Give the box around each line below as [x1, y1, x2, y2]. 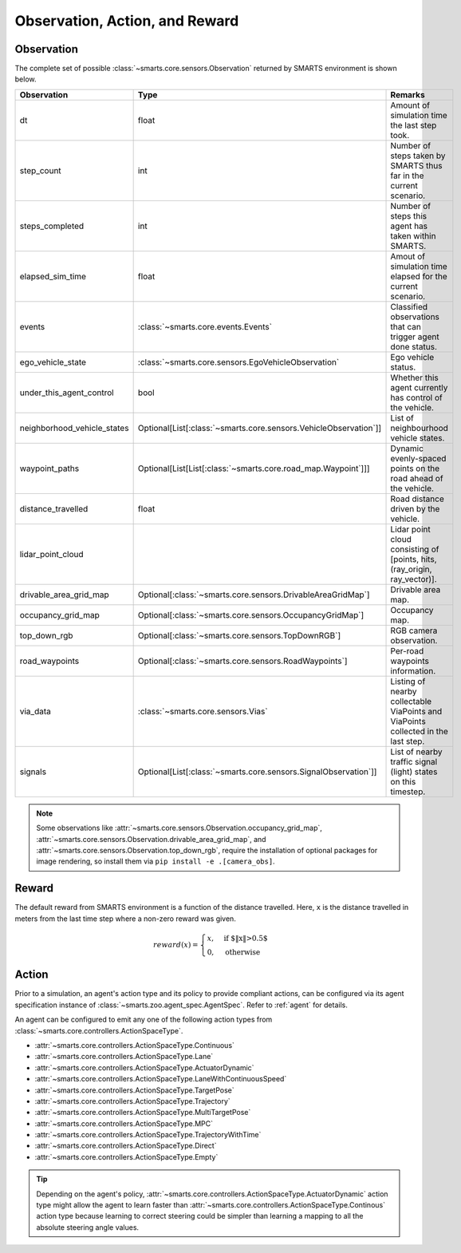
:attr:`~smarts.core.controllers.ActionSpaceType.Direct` [34, 1141, 217, 1151]
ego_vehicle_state [19, 356, 87, 367]
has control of [390, 392, 443, 403]
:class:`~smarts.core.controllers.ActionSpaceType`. [14, 1026, 183, 1035]
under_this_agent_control [19, 387, 115, 398]
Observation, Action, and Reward [14, 12, 239, 30]
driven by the [390, 503, 440, 514]
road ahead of [390, 472, 443, 484]
